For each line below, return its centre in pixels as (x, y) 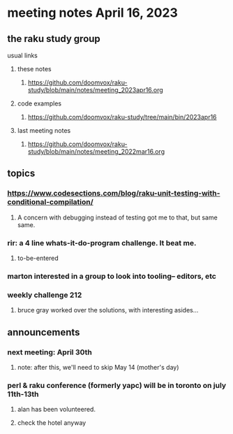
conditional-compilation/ (51, 202)
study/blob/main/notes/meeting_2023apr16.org (96, 90)
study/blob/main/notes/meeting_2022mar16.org (96, 151)
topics (21, 174)
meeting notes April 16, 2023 (92, 13)
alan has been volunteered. (57, 410)
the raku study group (54, 39)
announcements (44, 332)
